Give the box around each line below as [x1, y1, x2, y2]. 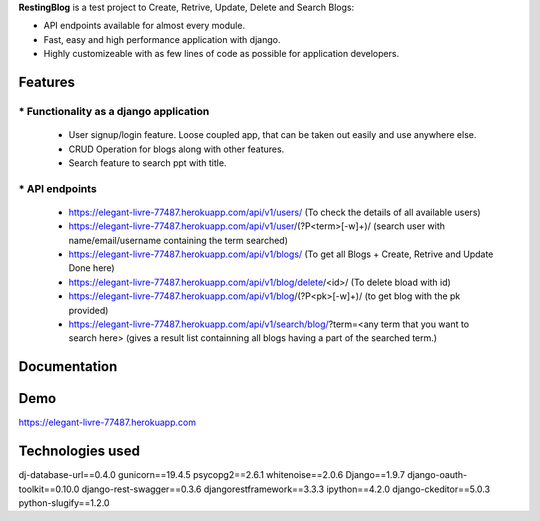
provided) [68, 304, 109, 316]
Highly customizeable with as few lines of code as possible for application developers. [43, 48, 400, 60]
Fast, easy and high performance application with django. [43, 33, 281, 45]
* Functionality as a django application [18, 104, 210, 118]
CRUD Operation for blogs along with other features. [68, 143, 285, 155]
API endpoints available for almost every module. [43, 20, 245, 32]
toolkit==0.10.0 [18, 483, 80, 495]
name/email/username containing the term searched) [68, 234, 289, 246]
